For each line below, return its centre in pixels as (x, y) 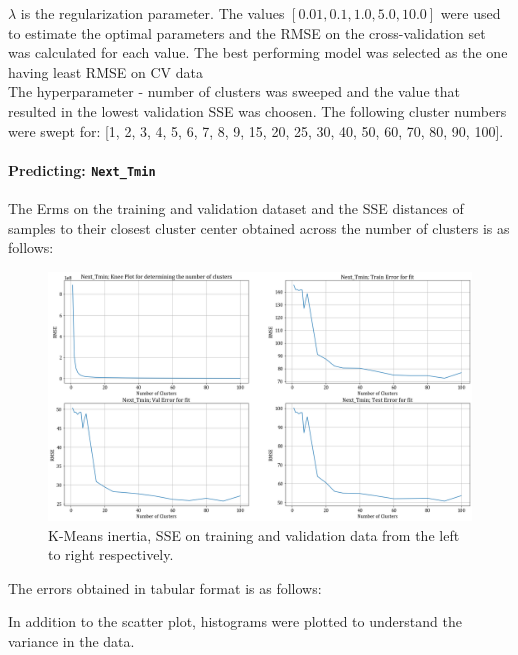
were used (470, 13)
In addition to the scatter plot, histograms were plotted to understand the (235, 621)
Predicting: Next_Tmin (82, 169)
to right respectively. (111, 554)
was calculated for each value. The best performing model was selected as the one (258, 52)
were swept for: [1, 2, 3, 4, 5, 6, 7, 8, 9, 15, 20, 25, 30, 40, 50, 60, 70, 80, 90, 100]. (256, 130)
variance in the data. (71, 641)
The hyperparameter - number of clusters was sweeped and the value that (234, 91)
